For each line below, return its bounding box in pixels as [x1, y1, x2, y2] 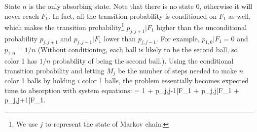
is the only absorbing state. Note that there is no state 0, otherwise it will [29, 1, 253, 11]
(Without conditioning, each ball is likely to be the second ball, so [37, 44, 238, 55]
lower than [104, 33, 136, 43]
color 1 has [4, 56, 37, 66]
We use [16, 119, 38, 129]
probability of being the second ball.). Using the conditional [52, 56, 234, 66]
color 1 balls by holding [4, 75, 75, 86]
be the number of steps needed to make [118, 65, 237, 75]
